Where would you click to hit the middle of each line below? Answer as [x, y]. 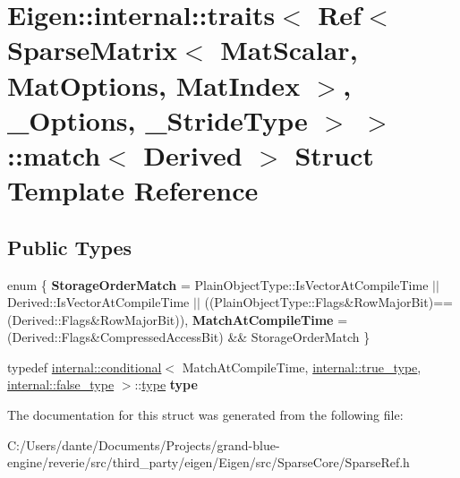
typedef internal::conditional [85, 367]
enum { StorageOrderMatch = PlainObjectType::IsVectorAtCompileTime [218, 284]
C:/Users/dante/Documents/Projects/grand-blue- [144, 444]
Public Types [70, 247]
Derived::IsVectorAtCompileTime [98, 302]
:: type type [166, 384]
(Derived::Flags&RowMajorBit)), [98, 319]
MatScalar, [289, 50]
